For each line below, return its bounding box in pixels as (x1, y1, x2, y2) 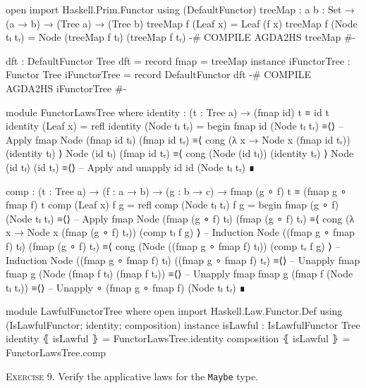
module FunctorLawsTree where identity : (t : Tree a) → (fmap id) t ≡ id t (6, 104, 329, 119)
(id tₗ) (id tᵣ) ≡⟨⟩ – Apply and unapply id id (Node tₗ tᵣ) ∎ (6, 159, 255, 174)
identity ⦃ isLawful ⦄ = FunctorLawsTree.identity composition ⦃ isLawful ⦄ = (6, 331, 350, 346)
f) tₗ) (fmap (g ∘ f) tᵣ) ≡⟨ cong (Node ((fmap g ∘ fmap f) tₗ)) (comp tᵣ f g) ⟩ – (6, 238, 341, 253)
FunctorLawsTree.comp (6, 345, 106, 360)
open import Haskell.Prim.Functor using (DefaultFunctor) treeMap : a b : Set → (6, 2, 355, 16)
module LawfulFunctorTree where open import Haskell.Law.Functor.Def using (6, 303, 343, 318)
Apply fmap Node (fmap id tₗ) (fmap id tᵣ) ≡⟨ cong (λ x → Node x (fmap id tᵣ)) (6, 132, 350, 146)
